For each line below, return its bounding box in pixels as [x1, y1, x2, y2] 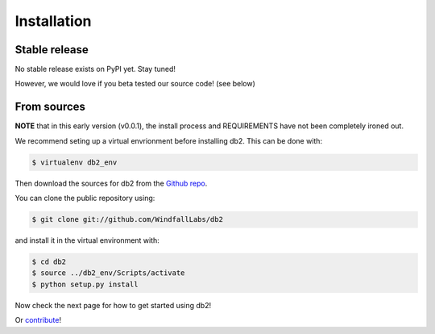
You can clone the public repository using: [14, 194, 155, 203]
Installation [14, 12, 92, 30]
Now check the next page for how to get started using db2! [14, 300, 212, 310]
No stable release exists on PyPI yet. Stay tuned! [14, 65, 176, 74]
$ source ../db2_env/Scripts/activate [31, 269, 185, 278]
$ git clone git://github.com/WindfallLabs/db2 [31, 215, 223, 224]
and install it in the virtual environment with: [14, 236, 160, 245]
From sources [14, 100, 86, 114]
